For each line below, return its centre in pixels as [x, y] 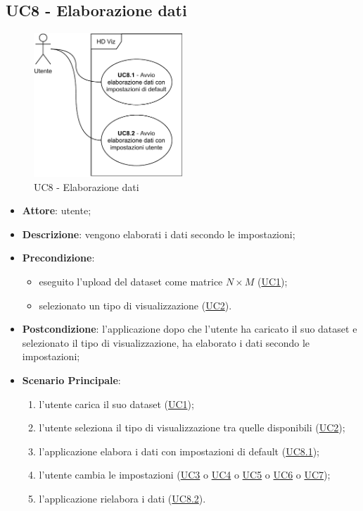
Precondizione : [58, 258]
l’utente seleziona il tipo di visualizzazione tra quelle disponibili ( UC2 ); [192, 427]
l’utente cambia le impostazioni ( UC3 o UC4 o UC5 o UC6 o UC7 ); [185, 475]
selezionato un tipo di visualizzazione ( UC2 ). [135, 305]
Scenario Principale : [71, 380]
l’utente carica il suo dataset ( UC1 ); [116, 404]
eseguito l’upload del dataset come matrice [131, 282]
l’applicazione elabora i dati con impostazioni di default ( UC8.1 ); [179, 451]
